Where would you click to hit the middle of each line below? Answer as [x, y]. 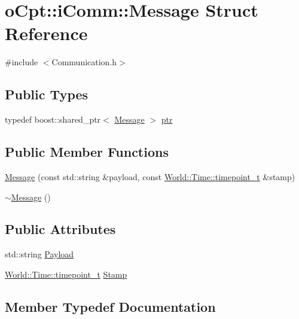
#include [22, 62]
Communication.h [84, 62]
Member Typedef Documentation [110, 306]
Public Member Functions [87, 152]
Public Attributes [60, 229]
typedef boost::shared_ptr [53, 119]
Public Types [47, 94]
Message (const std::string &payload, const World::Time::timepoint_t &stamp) [150, 176]
